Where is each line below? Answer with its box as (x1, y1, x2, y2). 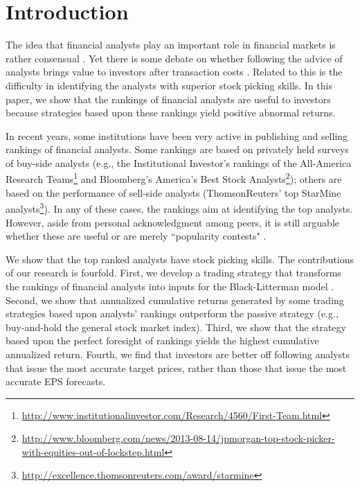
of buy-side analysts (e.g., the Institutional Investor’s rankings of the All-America (6, 155, 352, 170)
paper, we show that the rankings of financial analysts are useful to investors (6, 91, 331, 106)
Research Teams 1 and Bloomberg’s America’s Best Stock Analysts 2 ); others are (6, 170, 342, 186)
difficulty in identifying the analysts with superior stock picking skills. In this (6, 78, 332, 92)
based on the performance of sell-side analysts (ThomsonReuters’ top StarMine (6, 185, 341, 200)
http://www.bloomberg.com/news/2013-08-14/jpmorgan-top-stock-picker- (21, 431, 335, 445)
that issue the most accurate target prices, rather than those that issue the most (6, 360, 347, 375)
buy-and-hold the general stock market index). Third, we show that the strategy (6, 319, 346, 334)
